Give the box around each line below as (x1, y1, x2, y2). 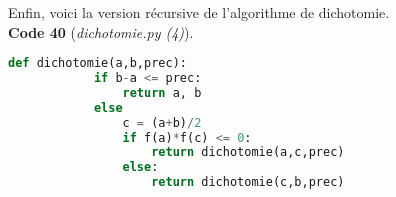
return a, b (122, 85, 202, 100)
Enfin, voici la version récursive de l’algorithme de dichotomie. (8, 2, 390, 22)
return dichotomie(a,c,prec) (151, 145, 345, 160)
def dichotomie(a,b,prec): (8, 56, 187, 71)
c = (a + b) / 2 (122, 115, 202, 130)
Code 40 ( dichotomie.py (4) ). (8, 21, 194, 42)
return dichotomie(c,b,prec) (151, 175, 345, 190)
